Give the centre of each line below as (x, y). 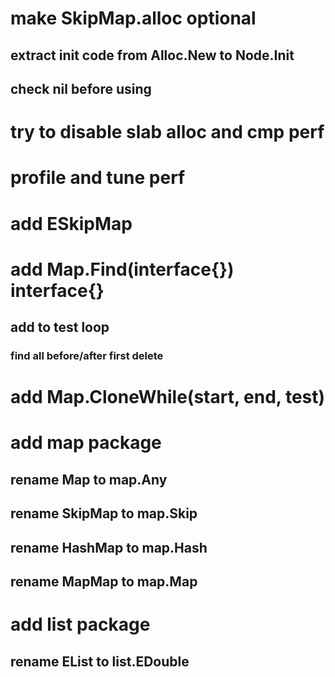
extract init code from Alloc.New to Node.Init (152, 55)
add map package (86, 443)
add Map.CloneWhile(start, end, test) (168, 397)
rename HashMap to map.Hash (109, 547)
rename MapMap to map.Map (104, 581)
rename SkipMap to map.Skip (104, 513)
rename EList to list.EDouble (100, 661)
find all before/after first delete (87, 356)
